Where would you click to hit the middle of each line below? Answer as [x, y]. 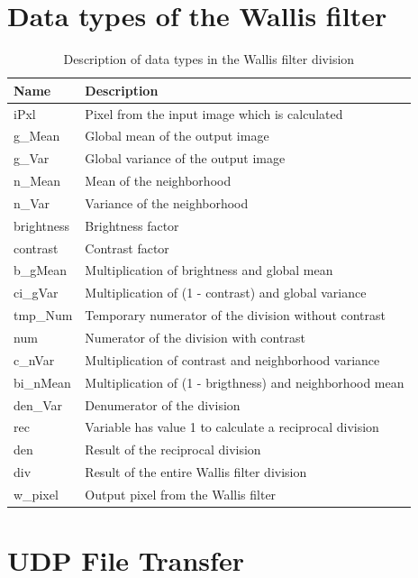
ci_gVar [36, 293]
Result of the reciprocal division [173, 450]
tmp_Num [43, 315]
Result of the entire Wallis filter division [196, 472]
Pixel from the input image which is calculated [214, 113]
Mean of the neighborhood [158, 181]
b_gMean [41, 270]
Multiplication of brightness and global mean [209, 270]
